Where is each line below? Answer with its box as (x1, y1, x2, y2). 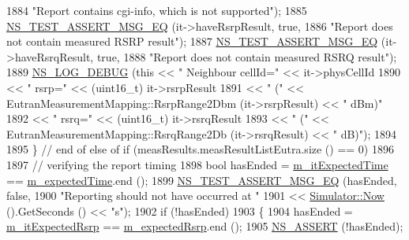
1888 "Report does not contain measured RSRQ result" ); (123, 48, 397, 65)
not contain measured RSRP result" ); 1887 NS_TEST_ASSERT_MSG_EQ (6, 33, 378, 50)
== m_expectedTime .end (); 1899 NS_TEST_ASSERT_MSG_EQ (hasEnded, (6, 172, 397, 188)
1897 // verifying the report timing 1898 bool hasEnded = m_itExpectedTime (6, 156, 388, 172)
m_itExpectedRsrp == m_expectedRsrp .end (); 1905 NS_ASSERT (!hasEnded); (6, 218, 403, 234)
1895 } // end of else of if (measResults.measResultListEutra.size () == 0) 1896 (6, 141, 394, 157)
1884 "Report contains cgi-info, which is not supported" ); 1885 (6, 2, 307, 18)
